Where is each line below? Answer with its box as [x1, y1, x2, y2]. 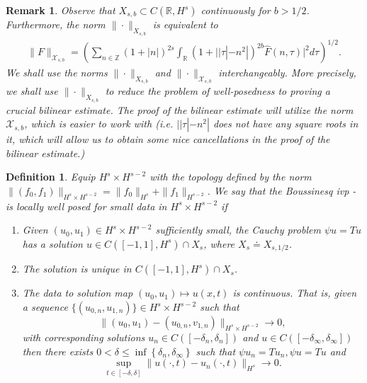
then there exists [22, 343, 94, 358]
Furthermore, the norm [6, 17, 106, 32]
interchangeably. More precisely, [218, 65, 356, 80]
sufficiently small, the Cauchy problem [155, 222, 321, 237]
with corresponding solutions [22, 330, 145, 344]
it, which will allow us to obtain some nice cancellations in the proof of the [6, 132, 330, 147]
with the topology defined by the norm [149, 169, 312, 184]
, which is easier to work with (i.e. [24, 116, 174, 131]
